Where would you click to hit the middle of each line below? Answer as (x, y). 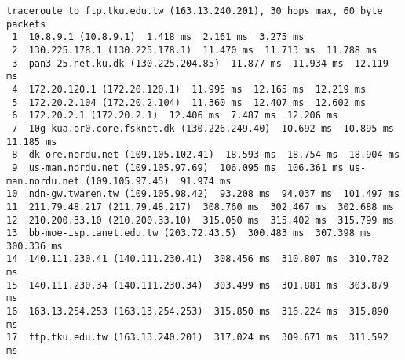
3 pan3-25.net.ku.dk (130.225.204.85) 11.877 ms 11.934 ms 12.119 (200, 63)
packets (26, 24)
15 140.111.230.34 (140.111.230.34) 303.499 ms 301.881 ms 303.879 (197, 285)
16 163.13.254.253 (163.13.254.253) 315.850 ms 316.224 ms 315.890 (197, 312)
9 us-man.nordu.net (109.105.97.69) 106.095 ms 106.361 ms (178, 167)
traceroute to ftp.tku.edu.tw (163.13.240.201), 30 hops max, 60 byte (195, 11)
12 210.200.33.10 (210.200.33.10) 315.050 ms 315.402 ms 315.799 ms (200, 220)
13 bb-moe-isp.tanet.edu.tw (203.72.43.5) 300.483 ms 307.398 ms (189, 233)
